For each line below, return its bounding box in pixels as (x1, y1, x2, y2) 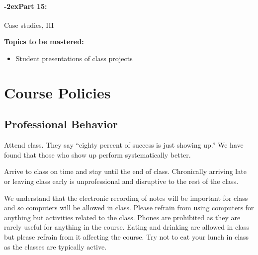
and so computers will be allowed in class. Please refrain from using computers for (4, 202, 254, 213)
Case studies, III (4, 19, 54, 30)
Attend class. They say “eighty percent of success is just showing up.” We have (4, 140, 244, 150)
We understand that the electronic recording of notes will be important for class (4, 192, 248, 203)
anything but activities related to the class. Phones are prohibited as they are (4, 212, 241, 222)
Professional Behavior (4, 116, 118, 132)
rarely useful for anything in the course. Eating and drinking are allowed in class (4, 222, 250, 232)
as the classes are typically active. (4, 241, 107, 252)
